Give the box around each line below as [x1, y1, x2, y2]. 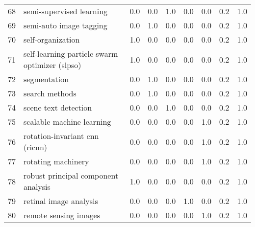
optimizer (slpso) [24, 59, 81, 70]
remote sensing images [24, 209, 100, 221]
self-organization [24, 34, 80, 45]
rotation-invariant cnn [24, 130, 99, 141]
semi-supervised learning [24, 5, 108, 17]
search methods [24, 88, 76, 99]
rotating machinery [24, 156, 89, 167]
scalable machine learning [24, 116, 111, 127]
